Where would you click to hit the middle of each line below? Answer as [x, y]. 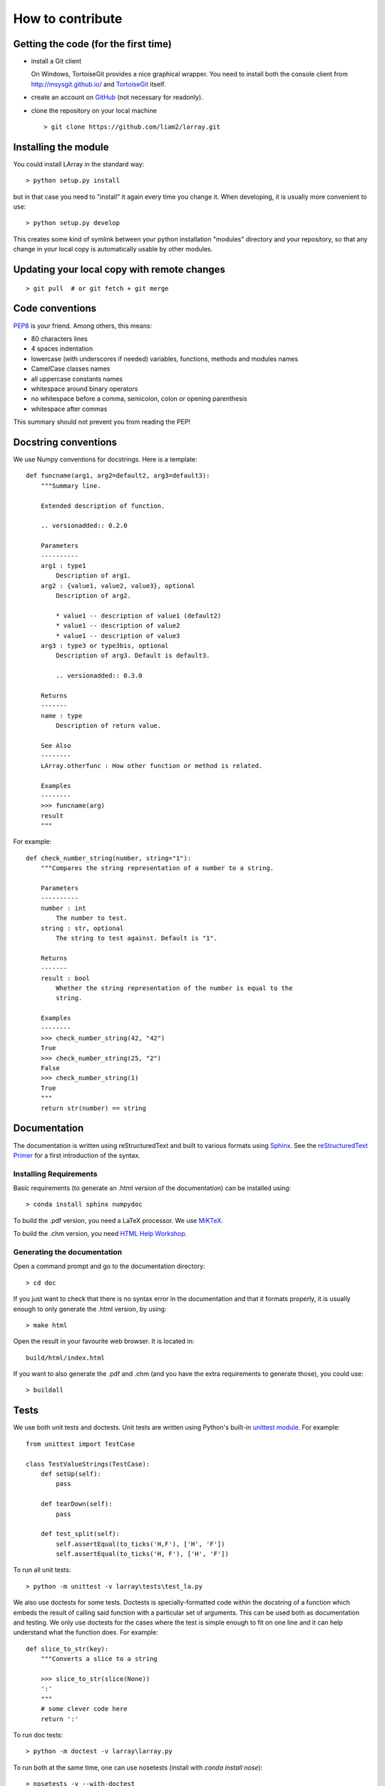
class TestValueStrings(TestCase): [88, 1464]
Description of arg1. [94, 576]
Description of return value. [109, 726]
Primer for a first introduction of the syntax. [77, 1155]
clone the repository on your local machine [94, 110]
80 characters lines [60, 339]
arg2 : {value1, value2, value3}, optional [118, 585]
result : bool [65, 978]
